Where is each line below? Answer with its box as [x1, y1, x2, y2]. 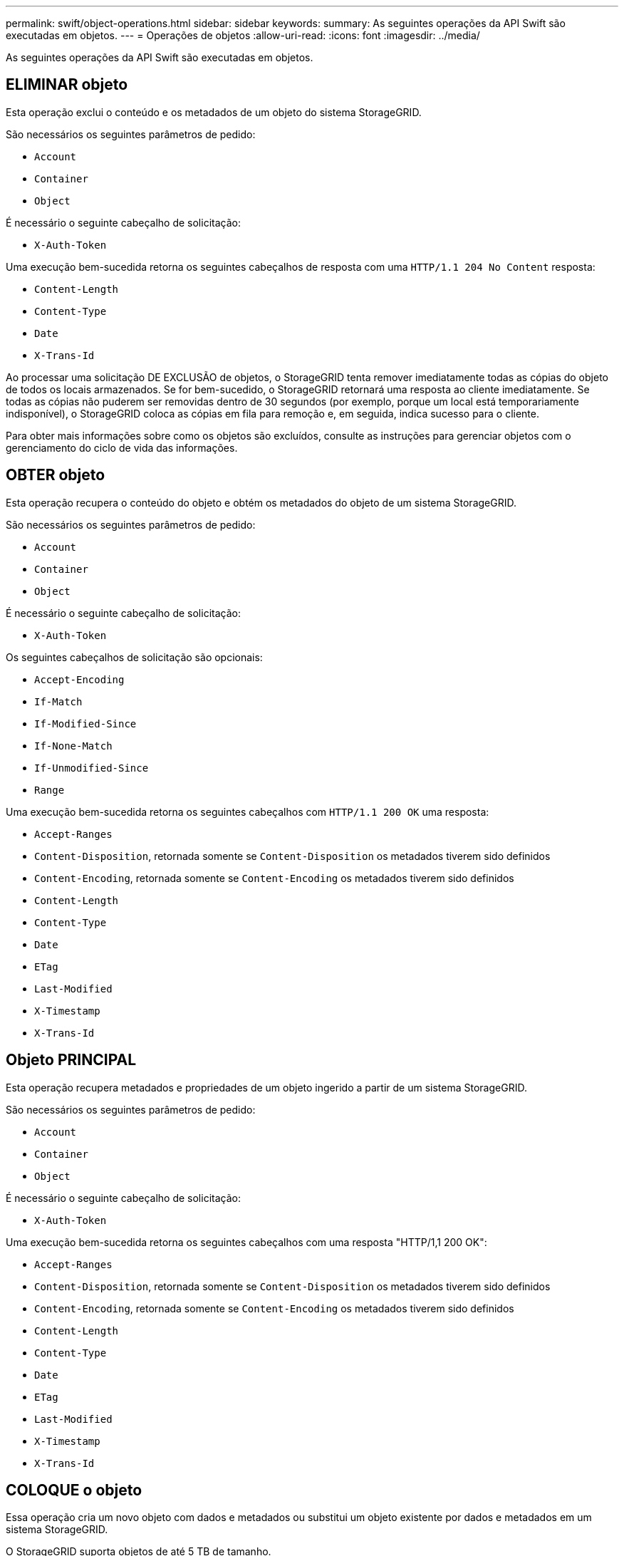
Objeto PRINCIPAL [6, 1051, 137, 1069]
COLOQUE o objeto [6, 1480, 142, 1499]
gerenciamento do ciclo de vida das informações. [6, 441, 238, 454]
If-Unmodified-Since [34, 762, 149, 774]
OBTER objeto [6, 466, 105, 484]
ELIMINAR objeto [6, 76, 128, 94]
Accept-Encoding [34, 673, 125, 685]
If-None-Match [34, 740, 113, 752]
